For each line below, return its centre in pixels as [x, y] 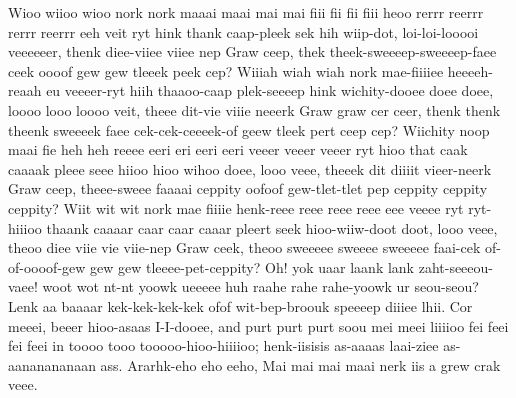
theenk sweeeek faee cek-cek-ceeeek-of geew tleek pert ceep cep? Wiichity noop [249, 129]
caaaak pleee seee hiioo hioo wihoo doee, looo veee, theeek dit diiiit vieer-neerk [250, 168]
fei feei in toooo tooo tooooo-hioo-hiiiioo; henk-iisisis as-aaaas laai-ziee [223, 345]
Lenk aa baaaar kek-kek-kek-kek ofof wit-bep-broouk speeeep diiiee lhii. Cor [240, 305]
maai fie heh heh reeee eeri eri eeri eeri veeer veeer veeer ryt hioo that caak [238, 149]
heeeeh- [470, 70]
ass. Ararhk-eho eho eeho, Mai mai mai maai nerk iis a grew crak [300, 364]
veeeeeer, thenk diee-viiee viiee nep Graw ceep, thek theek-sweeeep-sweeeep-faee [252, 51]
